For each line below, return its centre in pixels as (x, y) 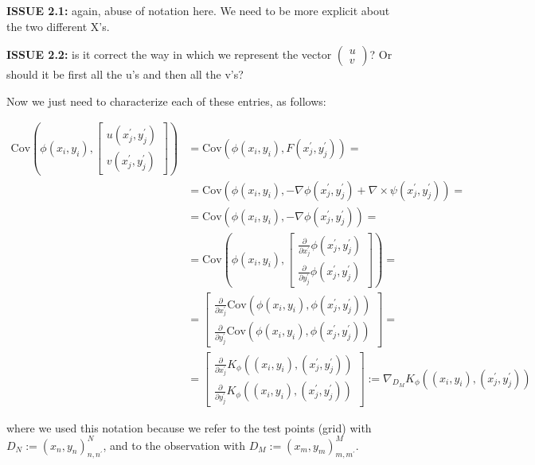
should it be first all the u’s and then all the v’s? (125, 74)
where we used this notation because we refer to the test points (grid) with (189, 427)
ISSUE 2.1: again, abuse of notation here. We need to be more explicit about (198, 10)
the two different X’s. (58, 26)
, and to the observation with (174, 445)
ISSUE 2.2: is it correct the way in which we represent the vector (169, 54)
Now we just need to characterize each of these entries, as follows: (166, 101)
